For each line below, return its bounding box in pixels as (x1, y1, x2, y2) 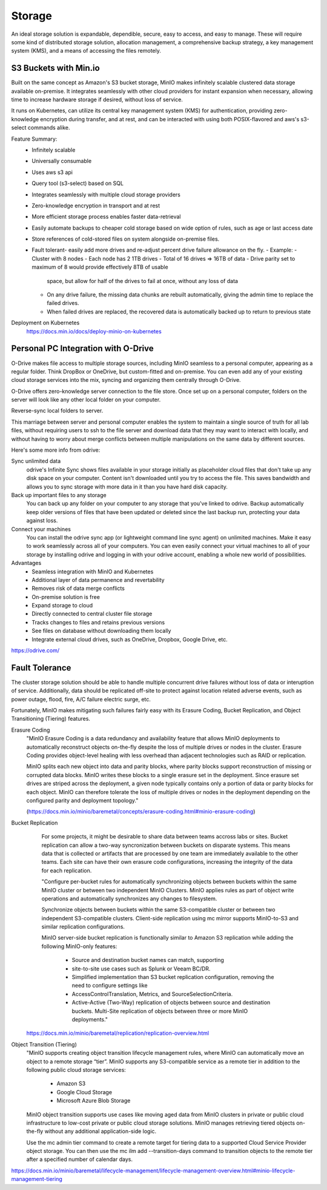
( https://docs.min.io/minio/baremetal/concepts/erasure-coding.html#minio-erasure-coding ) (26, 808, 256, 815)
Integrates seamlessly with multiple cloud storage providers (31, 191, 181, 198)
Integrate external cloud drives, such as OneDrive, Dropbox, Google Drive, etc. (31, 635, 228, 643)
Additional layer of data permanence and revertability (31, 576, 165, 583)
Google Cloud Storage (56, 1088, 112, 1095)
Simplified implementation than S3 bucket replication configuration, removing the (71, 974, 274, 981)
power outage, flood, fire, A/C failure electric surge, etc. (11, 695, 151, 703)
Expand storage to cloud (31, 602, 93, 609)
